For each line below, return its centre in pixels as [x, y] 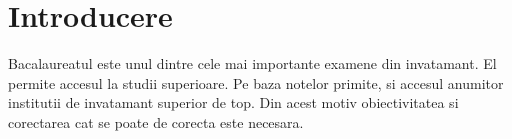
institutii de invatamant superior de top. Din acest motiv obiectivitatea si [233, 102]
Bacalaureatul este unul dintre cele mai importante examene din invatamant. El [252, 63]
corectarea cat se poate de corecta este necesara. [156, 121]
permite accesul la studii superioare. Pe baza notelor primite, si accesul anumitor [256, 82]
